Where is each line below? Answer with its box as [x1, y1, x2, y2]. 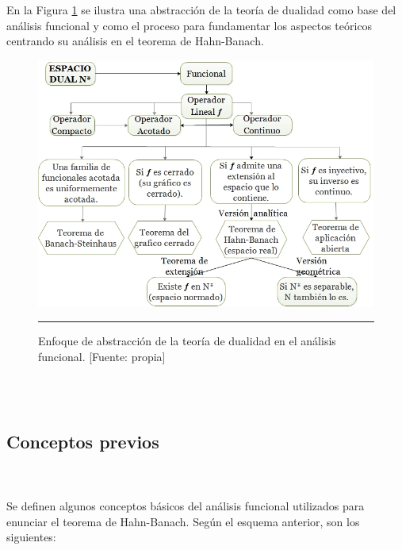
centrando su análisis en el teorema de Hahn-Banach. [6, 33, 264, 49]
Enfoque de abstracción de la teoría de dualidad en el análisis [38, 333, 336, 349]
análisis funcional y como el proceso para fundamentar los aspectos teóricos [6, 17, 373, 33]
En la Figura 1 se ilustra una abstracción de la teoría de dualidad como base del [6, 2, 396, 17]
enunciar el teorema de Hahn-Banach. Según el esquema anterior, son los [6, 513, 360, 529]
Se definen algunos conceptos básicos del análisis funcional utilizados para [6, 498, 365, 514]
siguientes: [6, 529, 56, 545]
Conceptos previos [6, 429, 159, 454]
